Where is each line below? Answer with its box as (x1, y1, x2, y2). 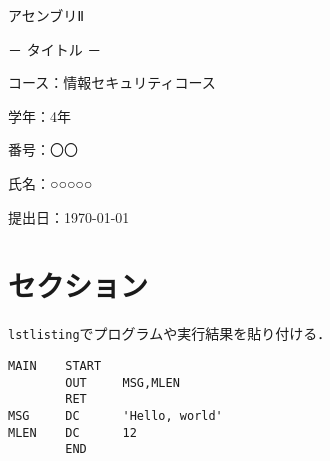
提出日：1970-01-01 (8, 206, 130, 227)
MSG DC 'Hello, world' (8, 408, 223, 423)
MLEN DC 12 (8, 425, 137, 440)
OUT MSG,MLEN (65, 375, 180, 390)
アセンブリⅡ (8, 5, 85, 25)
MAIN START (8, 358, 102, 373)
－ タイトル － (8, 38, 102, 59)
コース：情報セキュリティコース (8, 72, 216, 93)
